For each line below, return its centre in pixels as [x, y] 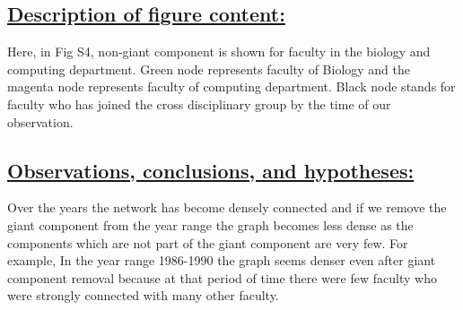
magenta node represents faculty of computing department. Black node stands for [231, 86]
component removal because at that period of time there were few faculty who [222, 277]
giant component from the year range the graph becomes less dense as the [210, 224]
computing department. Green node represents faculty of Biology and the [209, 69]
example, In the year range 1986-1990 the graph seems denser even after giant [222, 260]
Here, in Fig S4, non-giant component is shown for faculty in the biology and [219, 52]
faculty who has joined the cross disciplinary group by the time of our [199, 103]
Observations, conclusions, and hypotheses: [211, 170]
